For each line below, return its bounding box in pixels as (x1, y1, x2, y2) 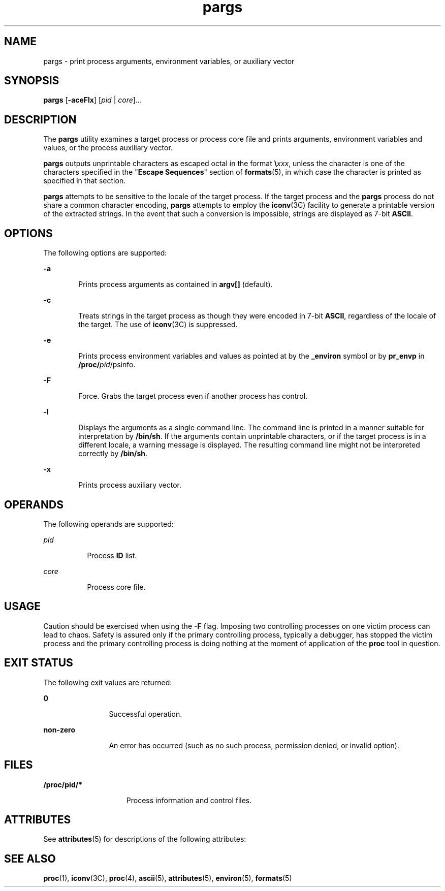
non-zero (43, 725, 75, 734)
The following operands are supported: (43, 519, 174, 528)
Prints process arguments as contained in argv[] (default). (78, 280, 273, 289)
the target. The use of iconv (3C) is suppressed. (78, 320, 238, 329)
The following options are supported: (43, 248, 167, 258)
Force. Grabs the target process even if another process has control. (78, 392, 308, 401)
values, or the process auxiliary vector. (43, 143, 173, 152)
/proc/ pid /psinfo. (78, 360, 136, 369)
